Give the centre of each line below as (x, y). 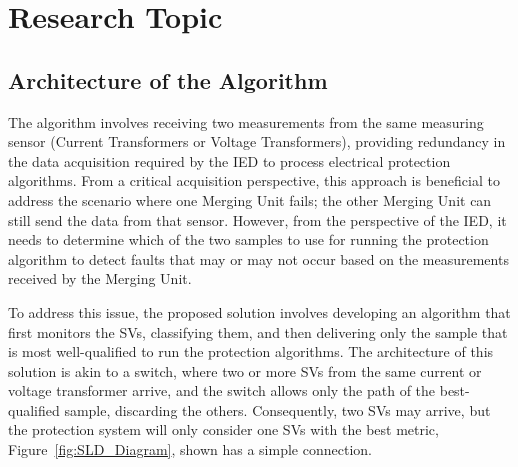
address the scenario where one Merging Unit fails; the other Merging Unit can (250, 199)
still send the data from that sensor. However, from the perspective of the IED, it (257, 219)
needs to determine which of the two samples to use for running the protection (248, 239)
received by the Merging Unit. (100, 278)
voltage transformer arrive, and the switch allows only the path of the (222, 390)
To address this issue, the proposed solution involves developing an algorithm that (259, 311)
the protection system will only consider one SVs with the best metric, (223, 429)
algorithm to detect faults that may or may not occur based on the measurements (258, 258)
